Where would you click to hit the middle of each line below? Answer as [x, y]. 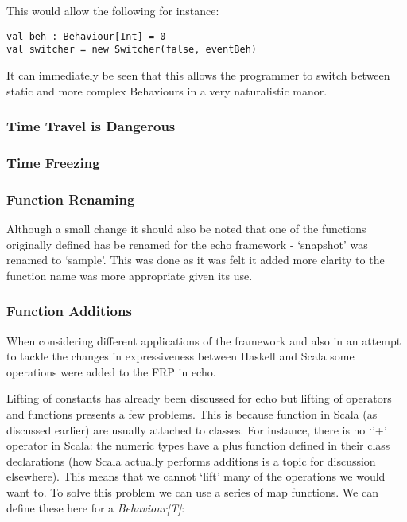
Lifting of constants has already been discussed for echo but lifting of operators [199, 398]
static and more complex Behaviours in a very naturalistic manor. [167, 90]
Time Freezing [53, 162]
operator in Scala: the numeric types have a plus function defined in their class [198, 445]
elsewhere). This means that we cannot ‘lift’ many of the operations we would [196, 476]
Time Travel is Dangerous [91, 126]
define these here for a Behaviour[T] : [96, 507]
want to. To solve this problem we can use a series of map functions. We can [192, 491]
